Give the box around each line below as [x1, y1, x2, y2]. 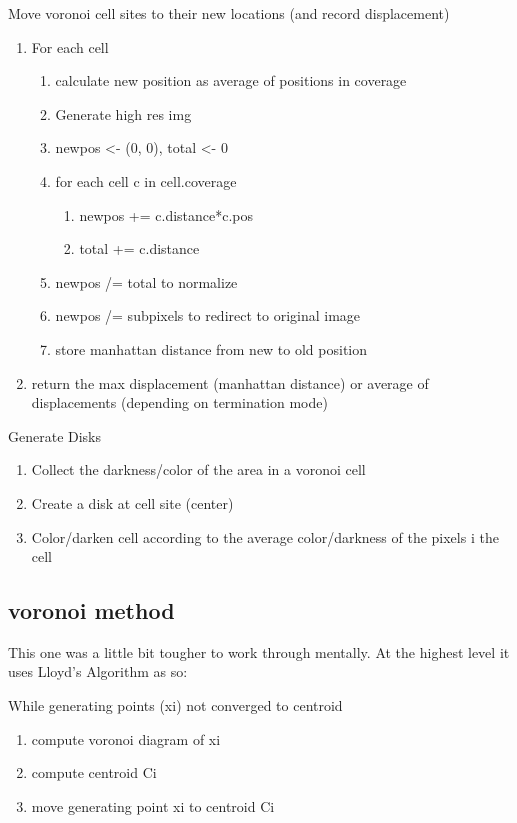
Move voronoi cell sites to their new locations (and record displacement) [8, 3, 450, 23]
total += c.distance [79, 238, 200, 259]
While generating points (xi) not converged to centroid [8, 695, 343, 716]
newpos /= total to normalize [55, 271, 238, 292]
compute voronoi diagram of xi [31, 728, 221, 749]
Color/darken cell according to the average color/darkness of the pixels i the [31, 526, 499, 547]
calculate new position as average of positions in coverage [55, 70, 407, 91]
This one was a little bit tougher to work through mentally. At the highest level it [8, 641, 510, 662]
